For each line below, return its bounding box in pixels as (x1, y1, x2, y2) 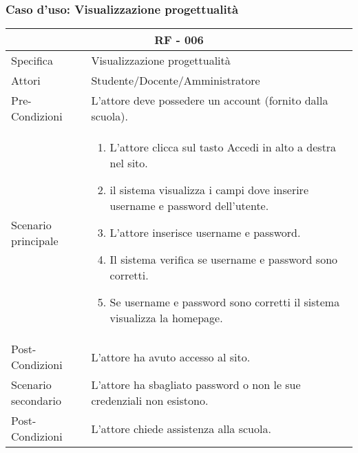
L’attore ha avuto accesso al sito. (91, 348, 251, 365)
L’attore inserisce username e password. (109, 224, 301, 241)
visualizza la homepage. (109, 310, 223, 326)
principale (11, 232, 59, 249)
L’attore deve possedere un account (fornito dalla (91, 92, 328, 109)
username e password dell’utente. (109, 198, 269, 214)
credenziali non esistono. (91, 392, 209, 409)
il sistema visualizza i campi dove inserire (109, 182, 308, 198)
